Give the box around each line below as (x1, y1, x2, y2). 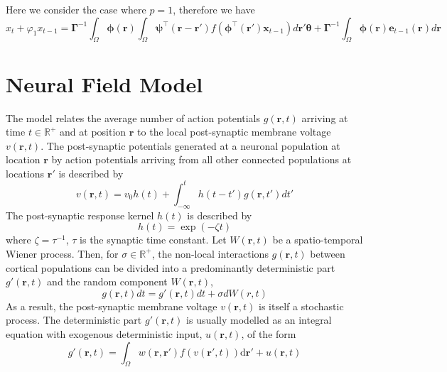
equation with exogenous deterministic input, (6, 326, 203, 341)
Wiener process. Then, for (6, 246, 119, 261)
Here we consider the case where (6, 2, 146, 16)
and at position (60, 124, 126, 139)
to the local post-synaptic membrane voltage (137, 124, 331, 139)
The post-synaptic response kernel (6, 207, 154, 222)
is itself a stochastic (259, 298, 344, 313)
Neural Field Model (6, 69, 203, 98)
